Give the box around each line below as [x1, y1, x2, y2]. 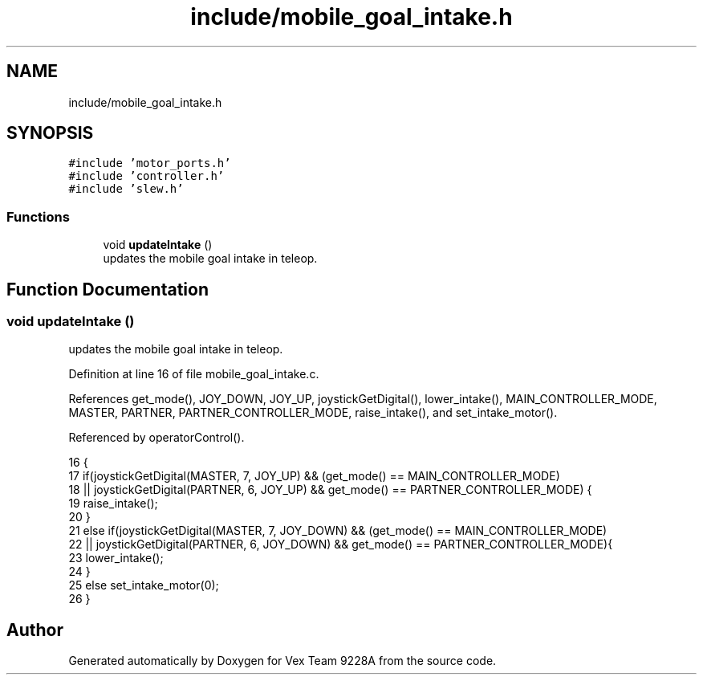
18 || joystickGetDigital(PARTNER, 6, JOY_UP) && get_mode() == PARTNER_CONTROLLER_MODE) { [68, 483, 592, 497]
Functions [6, 208, 70, 225]
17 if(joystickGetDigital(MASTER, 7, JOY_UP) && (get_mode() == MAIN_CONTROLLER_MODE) [68, 469, 560, 483]
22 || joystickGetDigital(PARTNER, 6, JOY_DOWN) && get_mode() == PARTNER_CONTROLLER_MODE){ [68, 537, 613, 552]
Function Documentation [6, 279, 209, 300]
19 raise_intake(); [68, 496, 158, 511]
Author [6, 619, 63, 640]
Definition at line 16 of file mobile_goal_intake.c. [68, 367, 319, 381]
